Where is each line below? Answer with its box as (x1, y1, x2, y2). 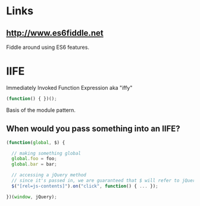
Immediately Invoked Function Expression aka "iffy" (6, 84, 133, 91)
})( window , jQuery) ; (6, 193, 58, 200)
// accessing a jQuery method (11, 172, 86, 178)
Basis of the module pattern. (6, 106, 76, 114)
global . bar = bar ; (11, 161, 58, 167)
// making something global (11, 150, 82, 156)
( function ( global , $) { (6, 139, 65, 145)
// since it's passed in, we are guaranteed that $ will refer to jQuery (11, 177, 198, 183)
